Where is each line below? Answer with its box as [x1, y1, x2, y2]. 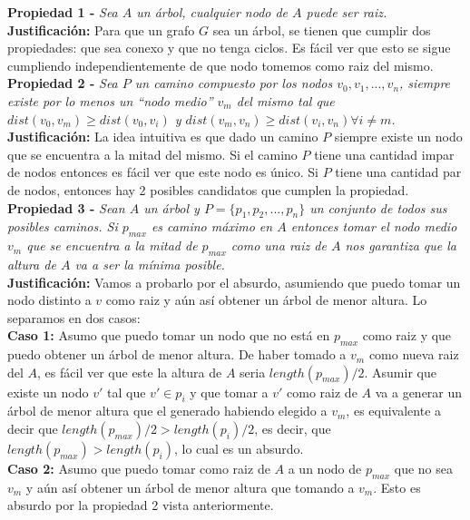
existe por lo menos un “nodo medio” [7, 91, 213, 110]
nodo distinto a [7, 290, 92, 309]
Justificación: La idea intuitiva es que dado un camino [7, 127, 318, 146]
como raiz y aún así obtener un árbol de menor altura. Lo [105, 290, 427, 309]
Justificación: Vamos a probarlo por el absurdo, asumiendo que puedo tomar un [7, 272, 461, 291]
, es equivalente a [346, 401, 442, 420]
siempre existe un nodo [334, 127, 463, 146]
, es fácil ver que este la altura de [37, 362, 222, 381]
